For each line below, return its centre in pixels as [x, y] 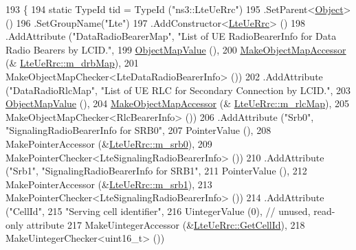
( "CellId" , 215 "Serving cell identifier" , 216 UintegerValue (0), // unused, [158, 211]
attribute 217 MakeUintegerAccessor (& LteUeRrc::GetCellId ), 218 [166, 224]
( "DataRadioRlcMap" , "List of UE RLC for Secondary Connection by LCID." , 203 [178, 90]
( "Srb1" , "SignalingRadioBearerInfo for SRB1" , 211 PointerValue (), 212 [156, 171]
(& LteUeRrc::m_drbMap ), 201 [72, 63]
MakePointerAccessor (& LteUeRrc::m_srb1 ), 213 [109, 184]
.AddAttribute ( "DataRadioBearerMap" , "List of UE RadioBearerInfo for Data [171, 36]
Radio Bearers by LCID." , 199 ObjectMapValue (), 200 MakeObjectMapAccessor [176, 49]
